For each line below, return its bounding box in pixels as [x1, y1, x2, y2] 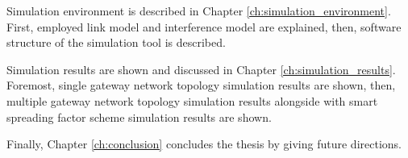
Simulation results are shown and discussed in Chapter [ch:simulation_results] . [6, 60, 396, 77]
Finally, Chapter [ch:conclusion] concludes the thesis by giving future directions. [6, 135, 402, 152]
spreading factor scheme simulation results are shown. [6, 108, 272, 125]
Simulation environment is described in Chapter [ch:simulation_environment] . [6, 2, 391, 19]
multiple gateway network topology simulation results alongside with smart [6, 92, 378, 109]
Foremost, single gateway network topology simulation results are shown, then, [6, 77, 396, 94]
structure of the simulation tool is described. [6, 34, 226, 51]
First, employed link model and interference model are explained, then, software [6, 18, 402, 35]
